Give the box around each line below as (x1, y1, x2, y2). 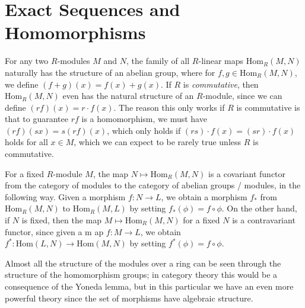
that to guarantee (5, 113, 68, 125)
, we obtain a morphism (161, 190, 247, 203)
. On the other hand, (221, 202, 297, 214)
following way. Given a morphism (5, 190, 126, 203)
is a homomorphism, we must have (81, 113, 207, 125)
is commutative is (236, 101, 300, 113)
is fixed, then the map (21, 214, 102, 226)
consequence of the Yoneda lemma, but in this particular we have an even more (5, 280, 294, 292)
